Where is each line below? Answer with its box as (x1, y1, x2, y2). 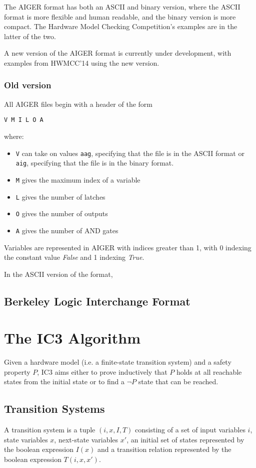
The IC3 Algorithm (4, 328, 140, 348)
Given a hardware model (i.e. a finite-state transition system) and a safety (4, 357, 231, 367)
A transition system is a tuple (4, 424, 95, 435)
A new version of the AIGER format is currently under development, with (4, 48, 231, 58)
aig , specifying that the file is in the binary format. (15, 158, 174, 168)
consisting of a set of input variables (135, 424, 245, 435)
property (4, 366, 30, 377)
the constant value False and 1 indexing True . (4, 252, 144, 262)
